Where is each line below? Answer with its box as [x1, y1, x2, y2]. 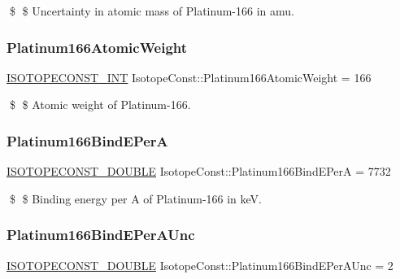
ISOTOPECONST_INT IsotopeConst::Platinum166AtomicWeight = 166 [7, 68, 372, 85]
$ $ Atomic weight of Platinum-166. [9, 96, 191, 113]
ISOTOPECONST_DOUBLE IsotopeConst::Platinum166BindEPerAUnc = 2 [7, 256, 393, 273]
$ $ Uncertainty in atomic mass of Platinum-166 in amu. [9, 2, 294, 19]
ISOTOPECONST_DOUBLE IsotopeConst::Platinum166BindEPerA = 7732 [7, 163, 391, 180]
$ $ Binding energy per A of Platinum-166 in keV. [9, 190, 262, 207]
